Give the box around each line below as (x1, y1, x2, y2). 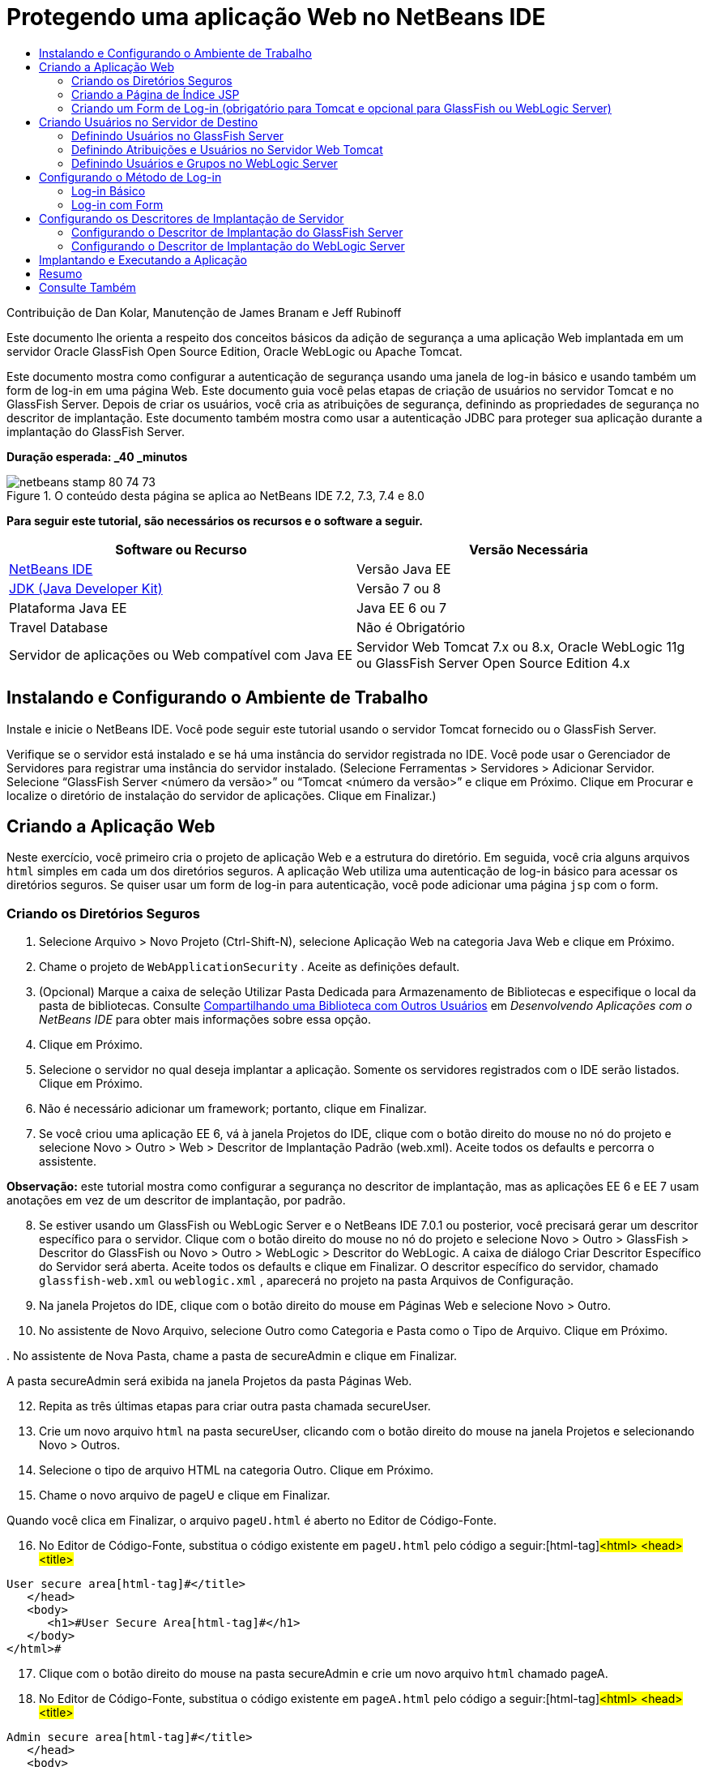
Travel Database (9, 618, 109, 635)
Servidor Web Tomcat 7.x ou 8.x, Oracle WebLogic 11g (356, 638, 685, 655)
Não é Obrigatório (356, 618, 466, 635)
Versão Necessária (469, 541, 588, 558)
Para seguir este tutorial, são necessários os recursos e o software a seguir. (6, 513, 424, 528)
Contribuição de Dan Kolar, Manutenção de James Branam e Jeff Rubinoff (6, 305, 402, 319)
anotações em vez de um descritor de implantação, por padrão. (6, 1193, 346, 1208)
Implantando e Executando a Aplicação (39, 252, 247, 267)
